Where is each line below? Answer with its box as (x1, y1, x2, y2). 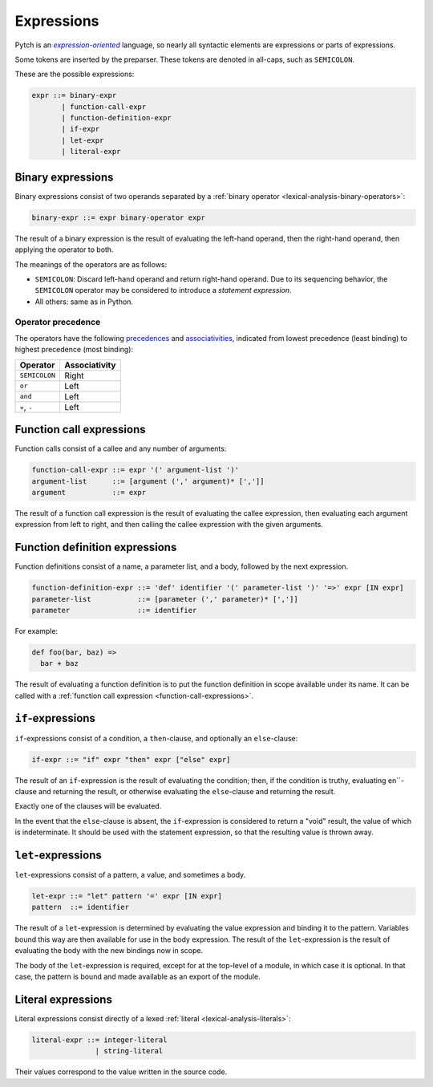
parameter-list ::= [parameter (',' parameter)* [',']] (31, 594, 298, 603)
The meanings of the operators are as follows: (14, 259, 168, 269)
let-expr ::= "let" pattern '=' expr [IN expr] (31, 891, 222, 900)
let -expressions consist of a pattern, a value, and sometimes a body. (14, 870, 246, 880)
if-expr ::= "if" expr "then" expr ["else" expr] (31, 755, 231, 764)
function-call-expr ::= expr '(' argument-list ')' (31, 465, 240, 475)
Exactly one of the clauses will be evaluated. (14, 801, 162, 811)
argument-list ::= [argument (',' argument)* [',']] (31, 477, 265, 485)
